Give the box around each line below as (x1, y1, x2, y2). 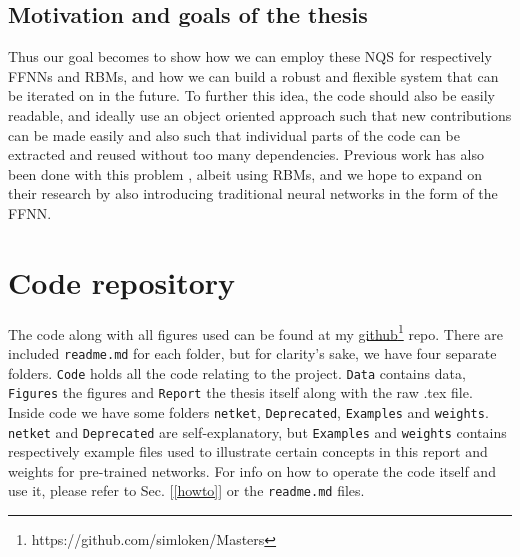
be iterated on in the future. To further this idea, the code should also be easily (8, 85, 495, 106)
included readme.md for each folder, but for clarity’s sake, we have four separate (8, 342, 497, 363)
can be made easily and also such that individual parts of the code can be (8, 124, 460, 145)
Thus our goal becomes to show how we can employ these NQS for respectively (8, 46, 492, 67)
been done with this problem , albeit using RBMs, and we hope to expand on (8, 163, 482, 184)
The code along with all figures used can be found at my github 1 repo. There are (8, 320, 504, 344)
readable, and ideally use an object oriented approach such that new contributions (8, 104, 512, 125)
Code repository (8, 261, 236, 302)
